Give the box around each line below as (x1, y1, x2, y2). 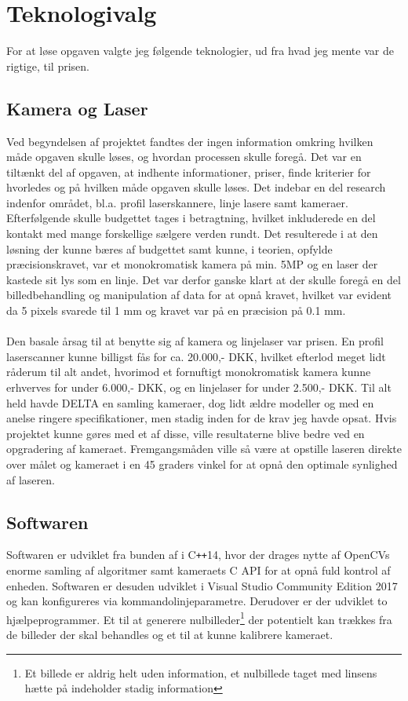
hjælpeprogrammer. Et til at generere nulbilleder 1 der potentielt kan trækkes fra (6, 608, 392, 627)
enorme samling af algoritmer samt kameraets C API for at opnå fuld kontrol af (6, 562, 391, 579)
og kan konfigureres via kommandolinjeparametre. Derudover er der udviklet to (6, 593, 388, 609)
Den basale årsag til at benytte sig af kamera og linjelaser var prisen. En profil (6, 333, 384, 349)
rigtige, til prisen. (6, 57, 89, 74)
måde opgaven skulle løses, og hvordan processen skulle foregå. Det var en (6, 148, 362, 165)
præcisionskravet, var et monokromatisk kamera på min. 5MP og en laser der (6, 256, 378, 272)
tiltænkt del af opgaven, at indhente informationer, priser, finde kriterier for (6, 163, 371, 180)
